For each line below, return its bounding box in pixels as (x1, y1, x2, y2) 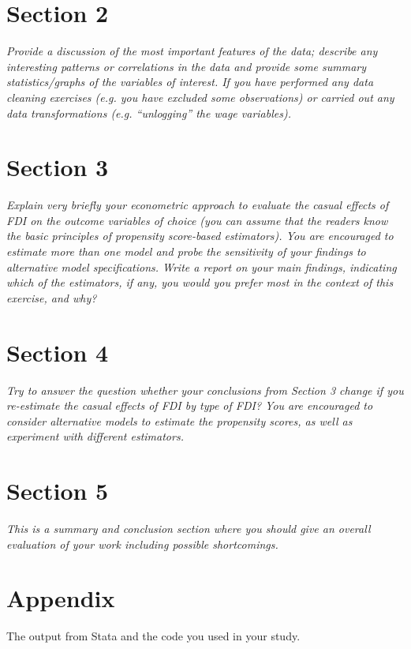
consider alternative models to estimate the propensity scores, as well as (6, 412, 353, 429)
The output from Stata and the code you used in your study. (6, 628, 301, 644)
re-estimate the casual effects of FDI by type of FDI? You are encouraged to (6, 397, 373, 414)
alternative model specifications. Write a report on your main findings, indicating (6, 258, 397, 275)
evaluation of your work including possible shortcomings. (6, 535, 278, 552)
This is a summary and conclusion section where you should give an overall (6, 520, 371, 536)
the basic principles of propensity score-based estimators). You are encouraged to (6, 227, 394, 244)
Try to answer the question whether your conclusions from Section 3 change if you (6, 381, 404, 398)
